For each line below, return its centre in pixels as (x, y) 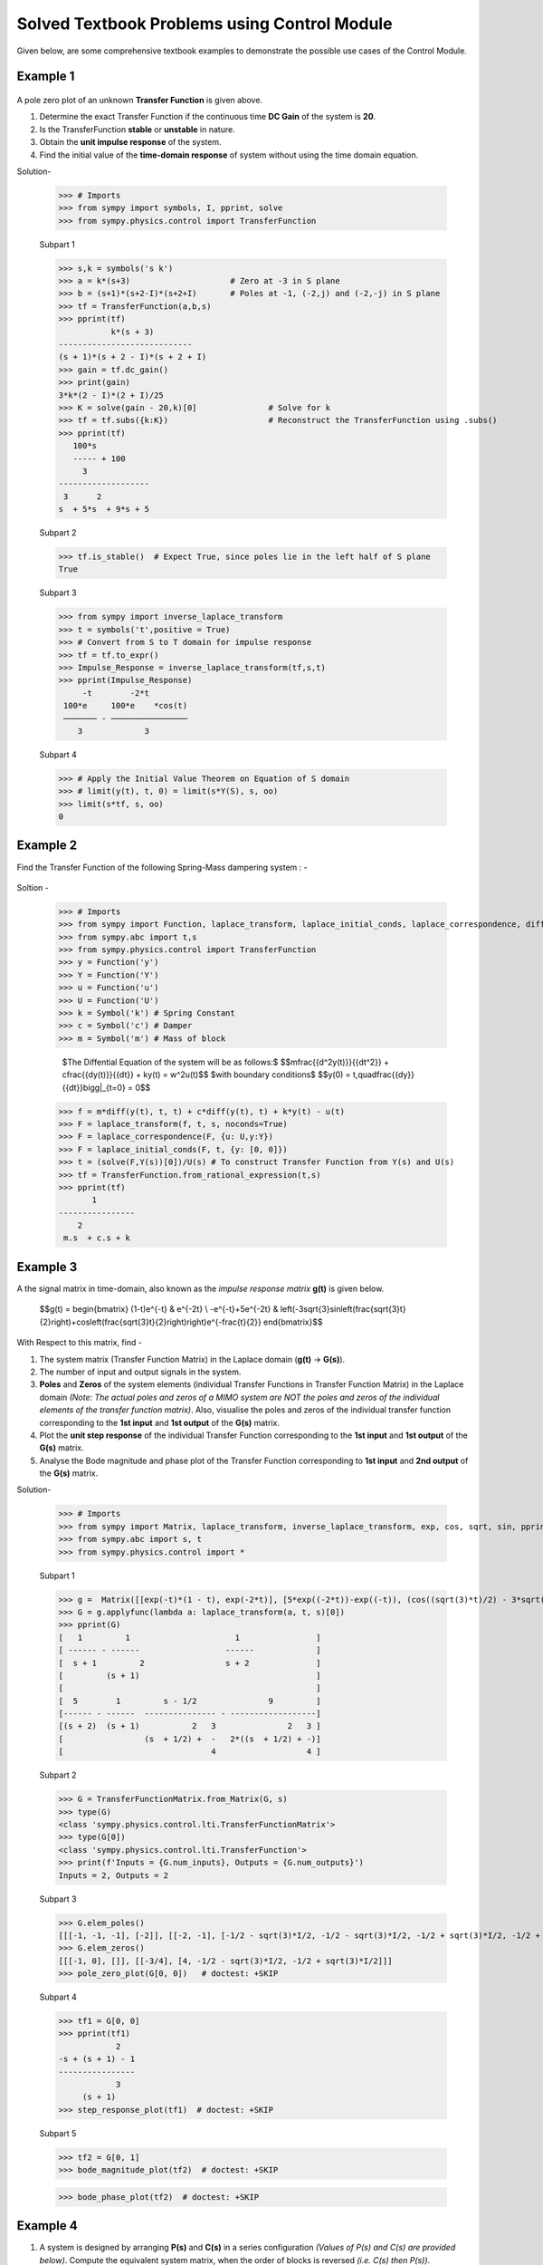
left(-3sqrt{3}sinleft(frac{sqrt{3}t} (343, 1309)
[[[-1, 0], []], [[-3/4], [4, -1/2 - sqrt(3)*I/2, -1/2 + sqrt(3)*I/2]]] (225, 1961)
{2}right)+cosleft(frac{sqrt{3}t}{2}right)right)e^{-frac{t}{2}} (150, 1322)
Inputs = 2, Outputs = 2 (114, 1875)
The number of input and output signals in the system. (140, 1372)
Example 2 (47, 846)
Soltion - (33, 887)
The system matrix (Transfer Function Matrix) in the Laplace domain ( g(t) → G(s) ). (192, 1359)
